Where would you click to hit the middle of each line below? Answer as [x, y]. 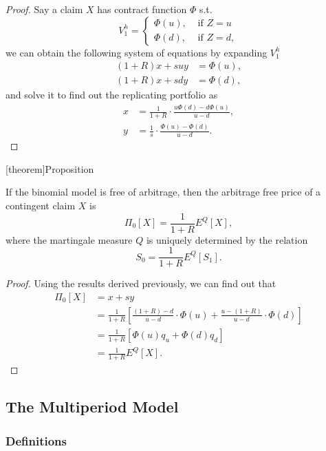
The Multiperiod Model [92, 407]
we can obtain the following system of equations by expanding [137, 52]
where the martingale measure [69, 239]
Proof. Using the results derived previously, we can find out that [141, 283]
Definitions [36, 440]
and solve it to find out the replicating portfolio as [112, 95]
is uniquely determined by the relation [227, 239]
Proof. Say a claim [44, 9]
